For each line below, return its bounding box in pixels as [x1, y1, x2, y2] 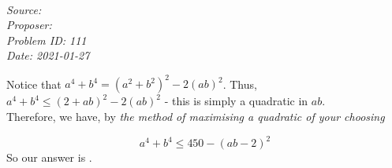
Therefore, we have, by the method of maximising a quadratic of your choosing [6, 108, 385, 125]
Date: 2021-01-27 [6, 47, 90, 64]
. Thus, [222, 75, 257, 92]
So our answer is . [6, 149, 92, 166]
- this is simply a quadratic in [164, 93, 308, 109]
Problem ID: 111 [6, 31, 87, 48]
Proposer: [6, 16, 52, 33]
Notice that [6, 75, 62, 92]
